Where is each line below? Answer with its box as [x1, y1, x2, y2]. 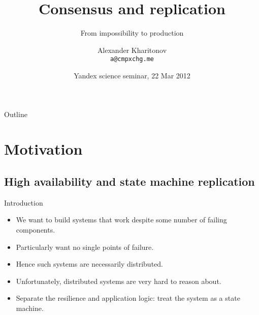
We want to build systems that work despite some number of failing [16, 214, 227, 225]
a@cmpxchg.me [110, 55, 154, 63]
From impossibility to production [80, 27, 184, 38]
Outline [4, 108, 27, 119]
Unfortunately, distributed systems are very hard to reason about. [16, 275, 221, 286]
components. [16, 224, 55, 235]
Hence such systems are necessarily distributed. [16, 259, 163, 269]
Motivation [4, 138, 83, 159]
